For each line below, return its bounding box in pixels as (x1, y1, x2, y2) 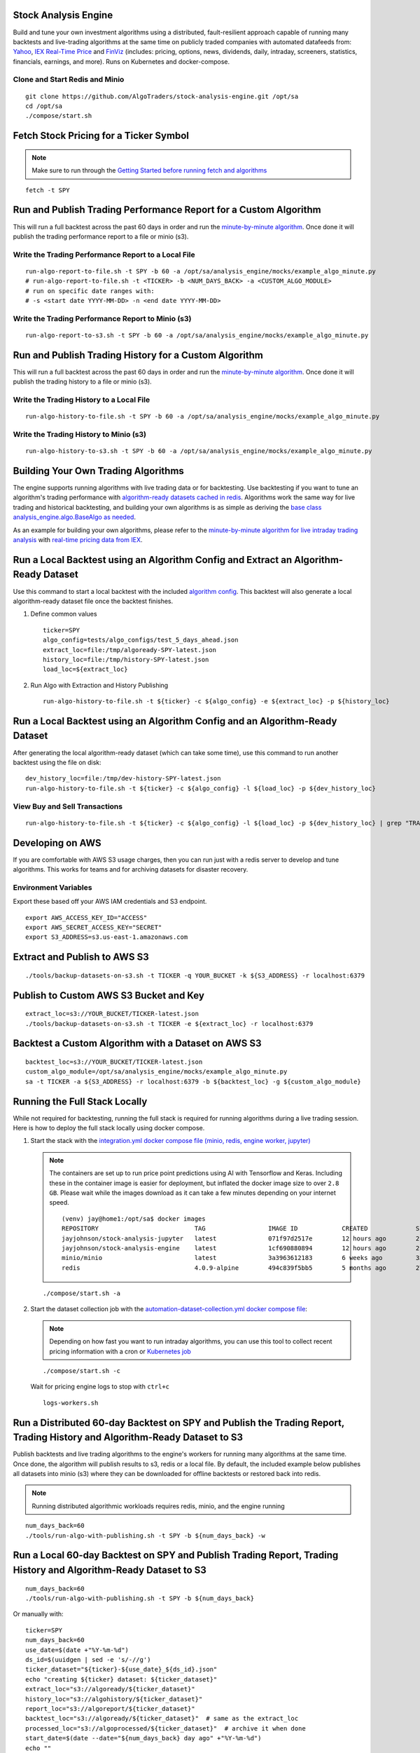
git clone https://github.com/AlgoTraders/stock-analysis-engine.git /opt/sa (25, 92, 299, 100)
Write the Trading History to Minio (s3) (13, 430, 147, 439)
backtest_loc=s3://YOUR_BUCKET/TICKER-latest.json (25, 1057, 203, 1066)
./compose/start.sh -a (43, 1290, 121, 1297)
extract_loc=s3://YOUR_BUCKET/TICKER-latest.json (25, 1010, 199, 1018)
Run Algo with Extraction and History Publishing (30, 681, 169, 689)
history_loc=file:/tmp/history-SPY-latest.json (43, 656, 209, 663)
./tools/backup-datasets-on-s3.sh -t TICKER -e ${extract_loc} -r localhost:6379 (25, 1020, 314, 1027)
